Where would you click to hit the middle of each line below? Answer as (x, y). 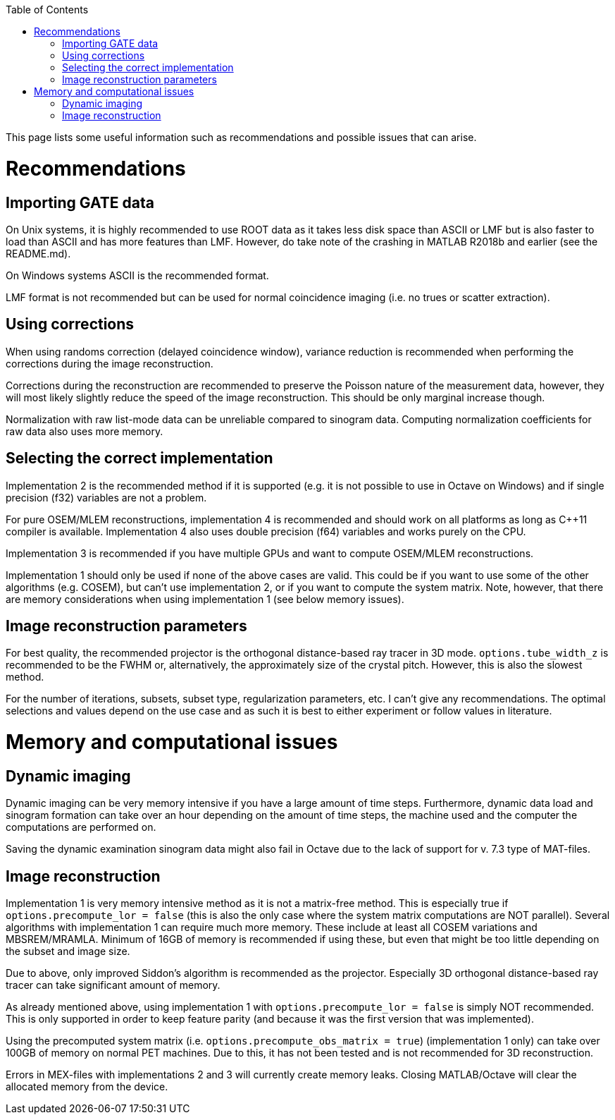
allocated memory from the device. (87, 1087)
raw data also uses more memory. (85, 431)
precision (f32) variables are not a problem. (106, 497)
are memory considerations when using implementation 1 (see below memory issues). (205, 599)
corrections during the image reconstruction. (110, 363)
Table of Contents (47, 10)
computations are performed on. (81, 827)
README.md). (38, 253)
